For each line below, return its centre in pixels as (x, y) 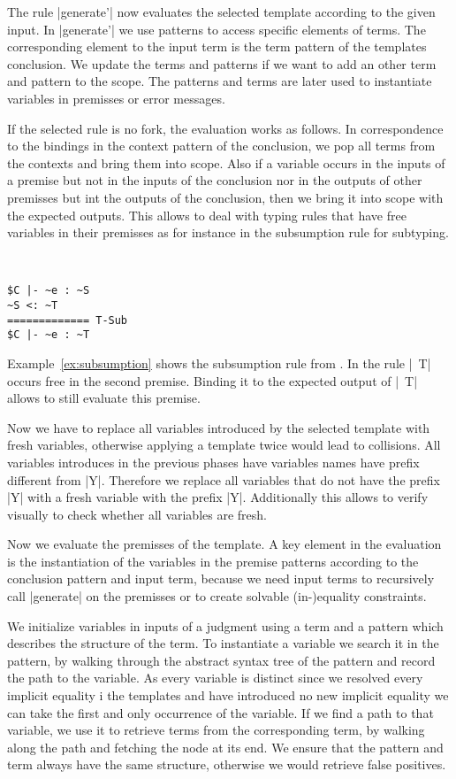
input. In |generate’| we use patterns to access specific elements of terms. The (217, 29)
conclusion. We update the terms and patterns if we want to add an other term (222, 63)
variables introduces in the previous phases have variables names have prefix (213, 462)
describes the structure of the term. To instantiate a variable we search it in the (223, 643)
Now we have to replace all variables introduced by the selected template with (219, 427)
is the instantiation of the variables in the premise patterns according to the (213, 561)
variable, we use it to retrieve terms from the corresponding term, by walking (216, 730)
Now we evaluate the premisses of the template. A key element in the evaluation (224, 544)
